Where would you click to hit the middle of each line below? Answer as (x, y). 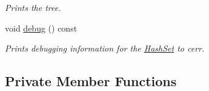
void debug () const (41, 28)
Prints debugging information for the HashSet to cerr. (105, 48)
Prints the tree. (33, 7)
